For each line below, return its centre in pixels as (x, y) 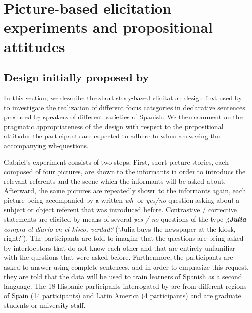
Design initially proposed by (77, 77)
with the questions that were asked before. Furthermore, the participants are (118, 257)
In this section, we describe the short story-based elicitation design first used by (123, 97)
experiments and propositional (108, 27)
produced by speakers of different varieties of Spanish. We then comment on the (123, 117)
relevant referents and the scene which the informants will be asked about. (115, 181)
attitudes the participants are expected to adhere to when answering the (112, 136)
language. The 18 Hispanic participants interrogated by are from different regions (125, 286)
